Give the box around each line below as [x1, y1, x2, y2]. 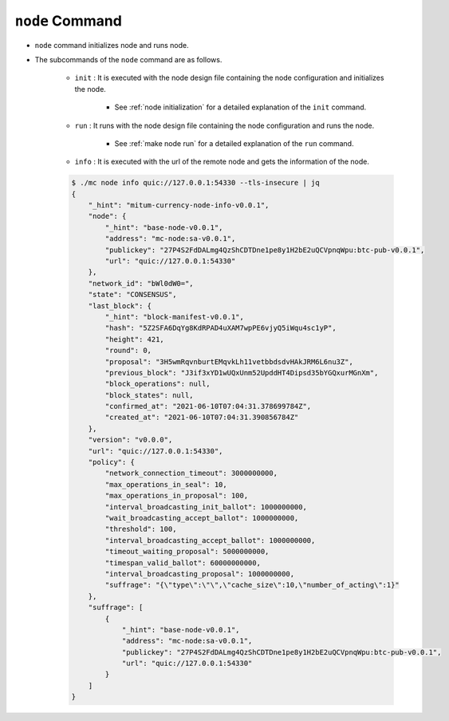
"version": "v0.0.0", [88, 435, 173, 445]
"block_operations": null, [104, 379, 211, 389]
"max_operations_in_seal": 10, [104, 480, 227, 489]
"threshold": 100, [104, 525, 177, 534]
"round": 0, [104, 346, 152, 355]
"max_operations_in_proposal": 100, [104, 491, 249, 501]
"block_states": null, [104, 390, 195, 399]
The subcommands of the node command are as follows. [34, 54, 223, 64]
